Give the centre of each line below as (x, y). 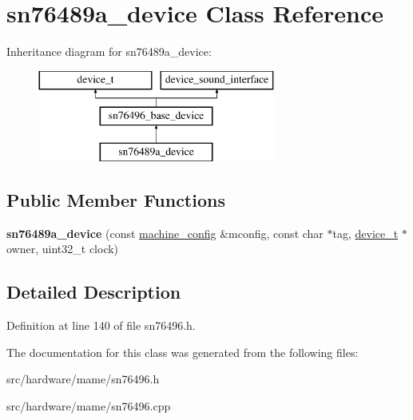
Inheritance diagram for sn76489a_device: (109, 52)
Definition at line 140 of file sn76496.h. (101, 325)
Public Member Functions (116, 200)
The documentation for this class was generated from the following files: (183, 352)
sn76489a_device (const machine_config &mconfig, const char (165, 233)
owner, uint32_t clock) (63, 249)
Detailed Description (94, 292)
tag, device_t (365, 233)
